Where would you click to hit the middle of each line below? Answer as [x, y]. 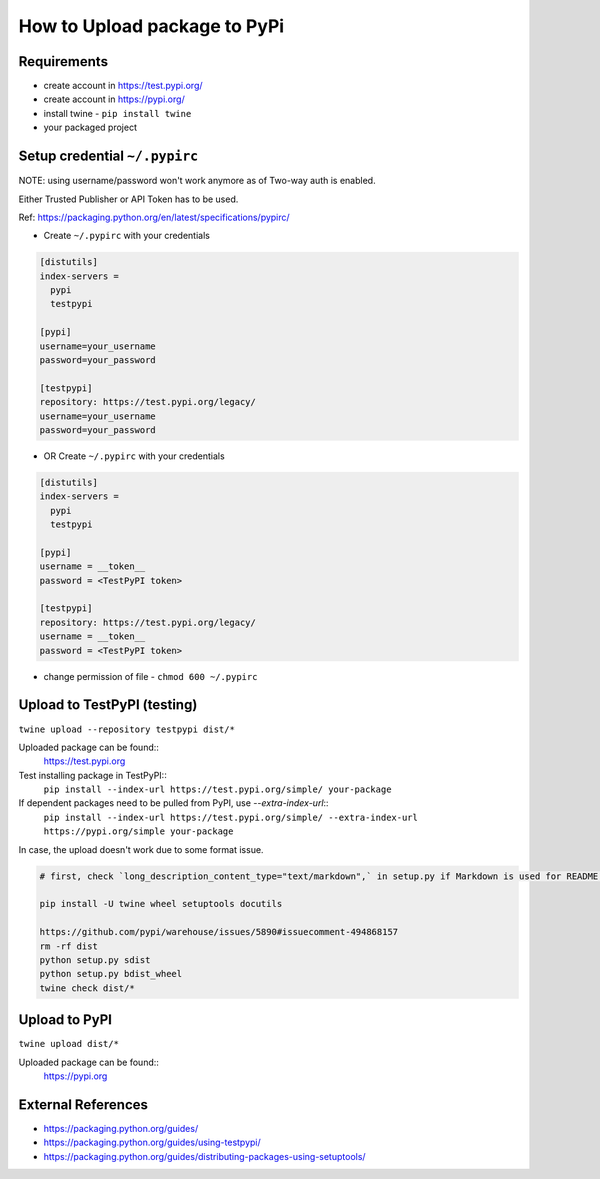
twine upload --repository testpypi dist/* [126, 729]
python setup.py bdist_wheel [111, 974]
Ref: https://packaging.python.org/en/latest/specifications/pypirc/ [154, 217]
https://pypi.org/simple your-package [138, 831]
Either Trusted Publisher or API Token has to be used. [128, 199]
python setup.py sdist [95, 959]
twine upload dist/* [69, 1044]
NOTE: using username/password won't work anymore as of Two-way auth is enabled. [197, 181]
